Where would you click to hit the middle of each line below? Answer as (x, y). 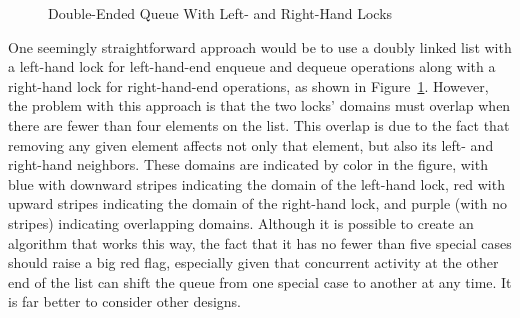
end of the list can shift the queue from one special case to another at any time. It (260, 281)
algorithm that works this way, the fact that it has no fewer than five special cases (260, 242)
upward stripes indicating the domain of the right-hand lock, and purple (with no (257, 203)
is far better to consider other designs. (125, 301)
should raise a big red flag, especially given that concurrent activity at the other (253, 262)
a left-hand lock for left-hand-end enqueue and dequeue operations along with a (252, 66)
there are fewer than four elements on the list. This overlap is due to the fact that (259, 124)
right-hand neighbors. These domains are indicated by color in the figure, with (248, 164)
